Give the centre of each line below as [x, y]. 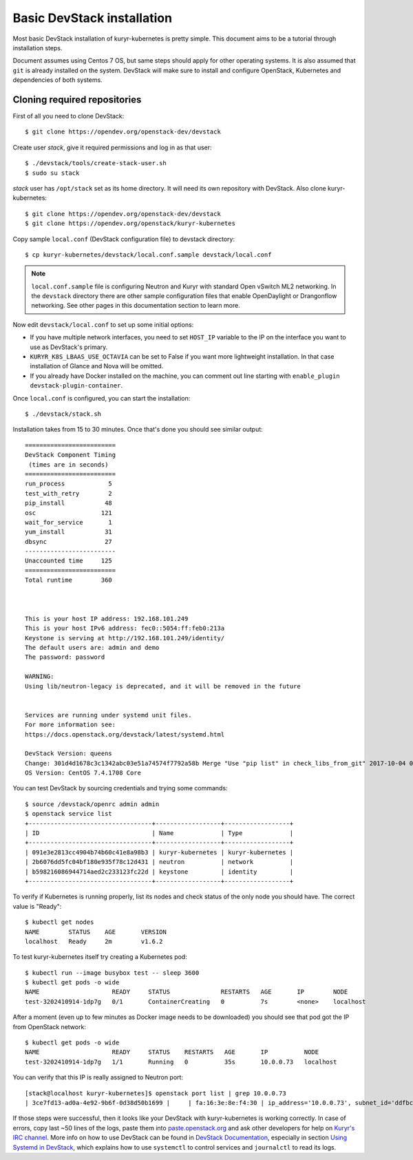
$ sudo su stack [52, 173]
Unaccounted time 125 [69, 561]
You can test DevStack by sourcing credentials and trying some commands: [120, 788]
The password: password [65, 657]
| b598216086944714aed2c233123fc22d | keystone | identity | [159, 872]
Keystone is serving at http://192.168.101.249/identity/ [125, 638]
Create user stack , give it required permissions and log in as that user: [113, 147]
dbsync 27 [69, 541]
